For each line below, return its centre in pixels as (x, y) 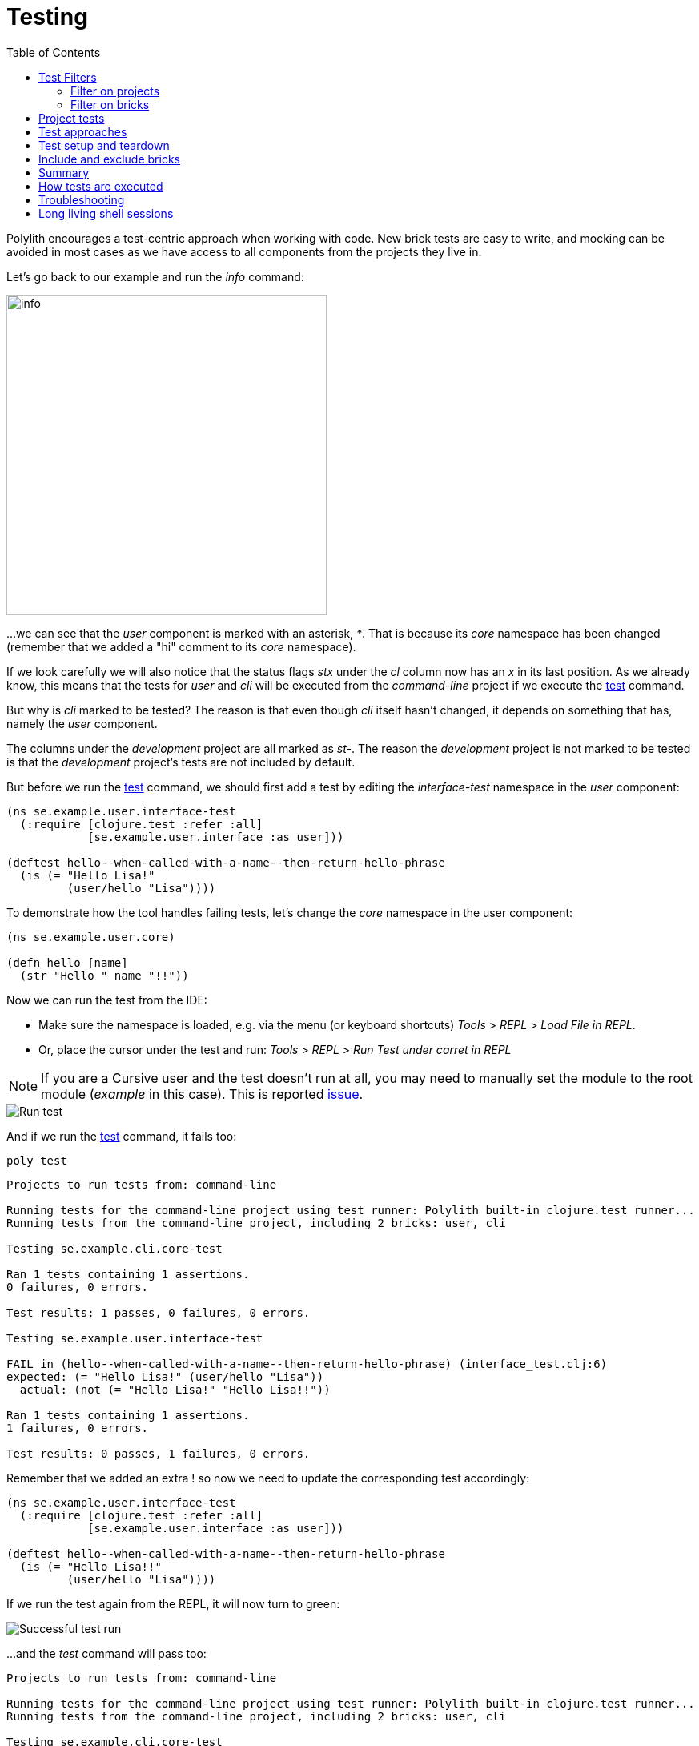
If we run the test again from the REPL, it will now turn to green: (173, 1603)
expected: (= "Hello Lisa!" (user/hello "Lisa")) (165, 1376)
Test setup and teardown (104, 145)
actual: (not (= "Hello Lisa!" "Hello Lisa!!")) (175, 1389)
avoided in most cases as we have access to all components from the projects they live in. (244, 251)
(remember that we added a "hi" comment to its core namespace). (181, 646)
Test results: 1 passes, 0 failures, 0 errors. (159, 1312)
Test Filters (68, 77)
